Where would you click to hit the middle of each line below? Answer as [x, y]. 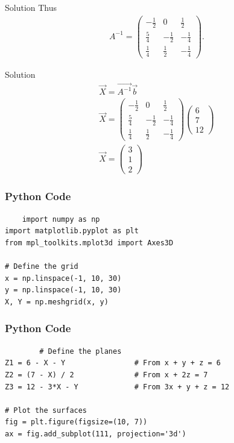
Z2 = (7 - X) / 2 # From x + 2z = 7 [106, 375]
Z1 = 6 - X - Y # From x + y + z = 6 [113, 363]
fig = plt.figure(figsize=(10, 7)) [76, 422]
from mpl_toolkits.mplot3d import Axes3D [89, 243]
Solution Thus [31, 7]
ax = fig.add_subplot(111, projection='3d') [96, 434]
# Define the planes [81, 351]
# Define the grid [42, 267]
